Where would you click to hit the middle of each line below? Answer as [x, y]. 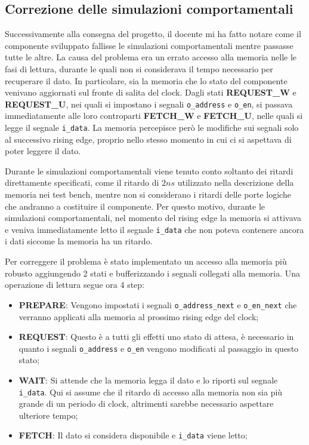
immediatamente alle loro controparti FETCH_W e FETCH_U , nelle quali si [154, 116]
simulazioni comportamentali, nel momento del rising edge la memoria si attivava [153, 218]
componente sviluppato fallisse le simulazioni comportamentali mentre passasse [149, 45]
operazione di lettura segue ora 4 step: [75, 285]
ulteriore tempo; [48, 415]
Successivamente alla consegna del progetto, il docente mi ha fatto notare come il [153, 34]
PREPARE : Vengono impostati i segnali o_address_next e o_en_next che [158, 304]
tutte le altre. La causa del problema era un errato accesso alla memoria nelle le [151, 57]
